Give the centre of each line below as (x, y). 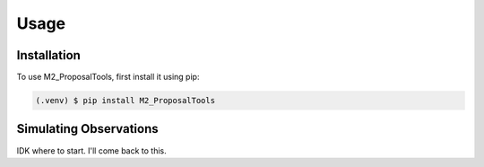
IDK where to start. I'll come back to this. (92, 150)
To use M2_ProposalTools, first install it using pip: (108, 77)
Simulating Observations (87, 129)
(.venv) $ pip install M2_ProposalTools (125, 101)
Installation (48, 55)
